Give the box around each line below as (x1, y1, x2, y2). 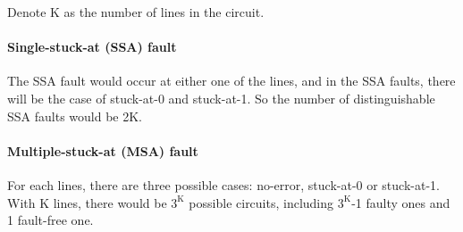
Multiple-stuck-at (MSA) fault (7, 141, 198, 160)
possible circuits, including (189, 193, 334, 211)
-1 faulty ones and (351, 193, 450, 211)
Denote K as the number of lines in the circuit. (7, 3, 265, 21)
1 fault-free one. (7, 211, 94, 229)
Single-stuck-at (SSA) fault (7, 37, 177, 56)
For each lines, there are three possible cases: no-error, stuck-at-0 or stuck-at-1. (7, 175, 440, 194)
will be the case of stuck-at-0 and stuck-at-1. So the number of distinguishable (7, 88, 435, 107)
